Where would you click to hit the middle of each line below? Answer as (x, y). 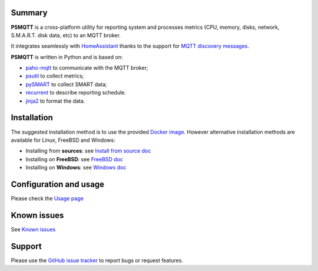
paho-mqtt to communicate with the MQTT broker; (87, 68)
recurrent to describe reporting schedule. (76, 93)
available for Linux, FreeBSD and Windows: (63, 140)
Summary (29, 13)
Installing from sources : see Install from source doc (88, 151)
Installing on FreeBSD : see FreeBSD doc (74, 159)
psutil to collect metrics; (55, 76)
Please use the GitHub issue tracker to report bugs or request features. (97, 260)
